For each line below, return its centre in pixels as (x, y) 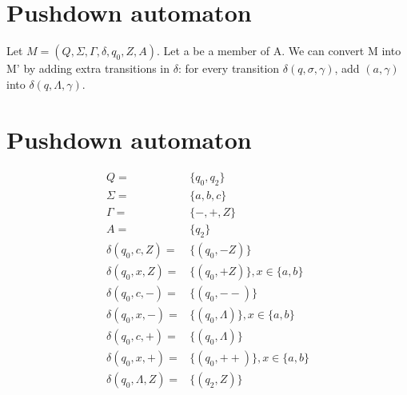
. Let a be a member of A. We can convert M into (279, 51)
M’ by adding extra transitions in (88, 68)
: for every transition (229, 68)
